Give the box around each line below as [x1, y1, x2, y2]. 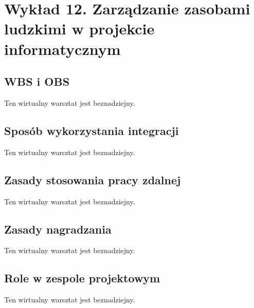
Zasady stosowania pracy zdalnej [4, 171, 181, 187]
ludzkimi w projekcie [4, 18, 155, 39]
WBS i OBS [4, 73, 70, 89]
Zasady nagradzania [4, 221, 112, 237]
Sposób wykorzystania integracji [4, 122, 179, 138]
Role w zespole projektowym [4, 270, 160, 286]
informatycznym [4, 38, 121, 59]
